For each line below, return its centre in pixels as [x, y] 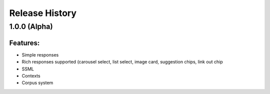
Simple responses [40, 54]
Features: [24, 43]
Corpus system [37, 83]
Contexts [31, 75]
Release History [43, 13]
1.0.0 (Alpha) [31, 26]
